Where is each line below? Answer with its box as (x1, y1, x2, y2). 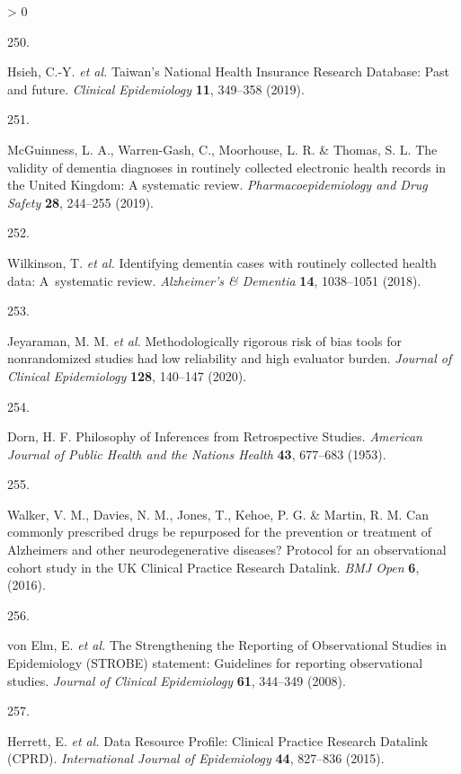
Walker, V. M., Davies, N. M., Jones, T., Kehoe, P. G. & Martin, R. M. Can (7, 504, 429, 523)
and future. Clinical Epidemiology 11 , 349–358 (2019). (7, 79, 305, 98)
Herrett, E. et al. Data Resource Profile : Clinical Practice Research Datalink (7, 731, 429, 750)
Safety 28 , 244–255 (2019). (7, 192, 154, 211)
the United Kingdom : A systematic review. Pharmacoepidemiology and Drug (7, 175, 428, 194)
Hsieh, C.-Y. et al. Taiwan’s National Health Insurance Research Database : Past (7, 62, 449, 81)
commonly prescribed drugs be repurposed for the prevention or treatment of (7, 522, 431, 541)
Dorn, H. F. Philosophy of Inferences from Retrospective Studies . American (7, 427, 422, 446)
